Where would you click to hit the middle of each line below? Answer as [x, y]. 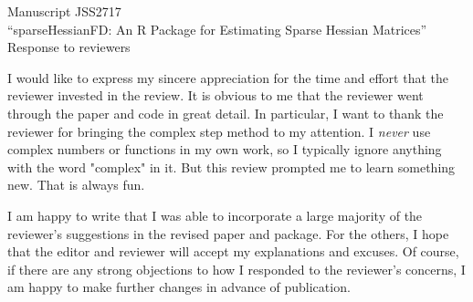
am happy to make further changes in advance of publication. [179, 287]
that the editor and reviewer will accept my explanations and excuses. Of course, [233, 251]
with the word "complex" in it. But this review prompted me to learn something [231, 167]
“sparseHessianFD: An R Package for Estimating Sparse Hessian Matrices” [217, 29]
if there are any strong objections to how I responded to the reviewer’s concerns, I [236, 269]
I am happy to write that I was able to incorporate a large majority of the [215, 215]
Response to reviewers [69, 47]
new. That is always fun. [76, 185]
